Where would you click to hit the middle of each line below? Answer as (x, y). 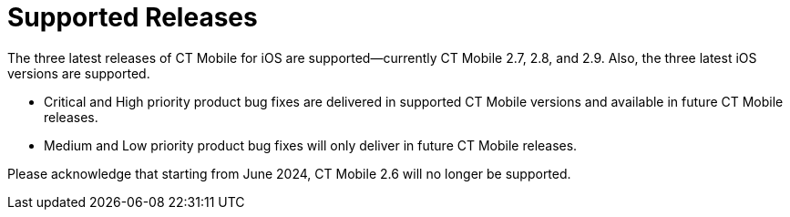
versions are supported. (79, 73)
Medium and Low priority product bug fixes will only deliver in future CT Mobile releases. (311, 145)
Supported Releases (133, 17)
